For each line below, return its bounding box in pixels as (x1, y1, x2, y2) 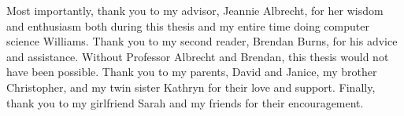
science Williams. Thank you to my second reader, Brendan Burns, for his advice (6, 33, 398, 49)
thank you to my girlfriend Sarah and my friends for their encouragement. (6, 94, 364, 111)
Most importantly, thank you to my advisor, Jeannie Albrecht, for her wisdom (6, 2, 384, 18)
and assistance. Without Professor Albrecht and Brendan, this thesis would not (6, 48, 389, 64)
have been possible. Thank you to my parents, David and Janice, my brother (6, 63, 377, 80)
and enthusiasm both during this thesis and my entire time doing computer (6, 17, 369, 34)
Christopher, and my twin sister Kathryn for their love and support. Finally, (6, 78, 376, 95)
